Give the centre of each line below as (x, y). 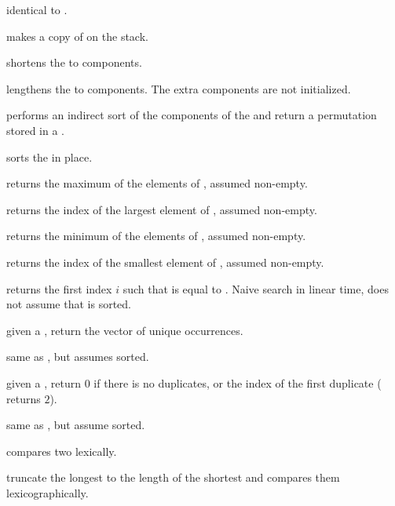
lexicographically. (48, 492)
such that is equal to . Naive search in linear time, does (256, 288)
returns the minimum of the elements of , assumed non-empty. (156, 236)
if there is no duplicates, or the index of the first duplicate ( (238, 382)
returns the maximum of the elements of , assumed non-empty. (157, 183)
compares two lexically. (62, 451)
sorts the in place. (49, 157)
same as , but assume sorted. (76, 425)
